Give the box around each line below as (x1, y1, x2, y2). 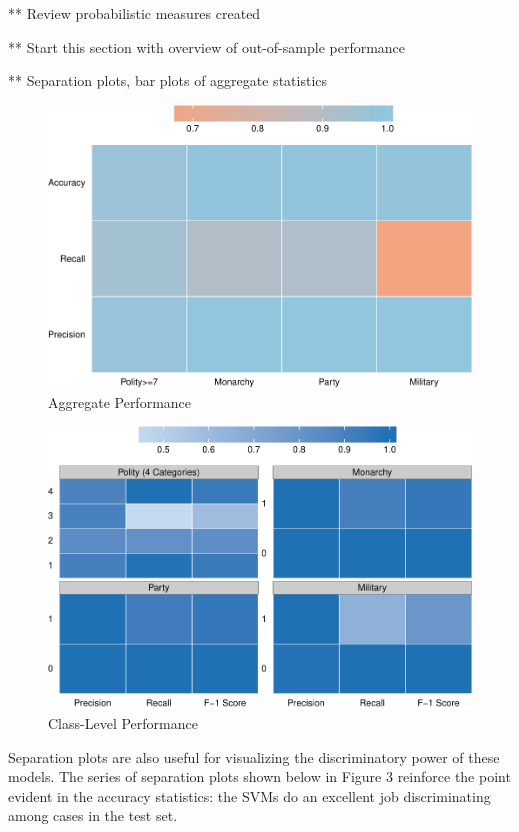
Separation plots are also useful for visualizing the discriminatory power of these (8, 746, 500, 767)
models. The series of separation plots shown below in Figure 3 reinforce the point (8, 766, 511, 787)
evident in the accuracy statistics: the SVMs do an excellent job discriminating (8, 785, 491, 806)
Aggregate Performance (48, 391, 192, 412)
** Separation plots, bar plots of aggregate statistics (8, 70, 328, 91)
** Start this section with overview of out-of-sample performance (8, 36, 406, 57)
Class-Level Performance (48, 713, 198, 734)
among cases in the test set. (8, 805, 178, 826)
